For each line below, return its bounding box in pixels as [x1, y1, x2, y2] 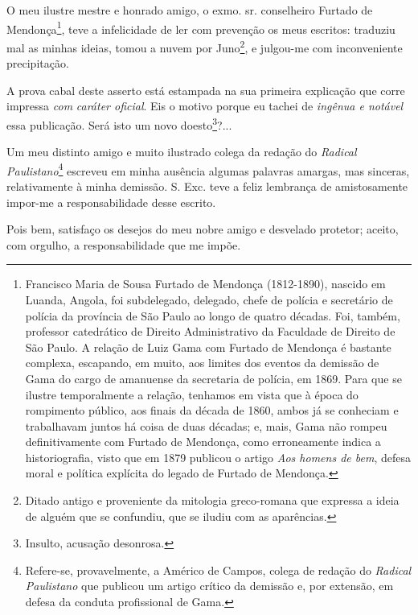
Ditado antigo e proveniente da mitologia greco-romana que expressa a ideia [25, 492, 400, 509]
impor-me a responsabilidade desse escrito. [6, 193, 216, 210]
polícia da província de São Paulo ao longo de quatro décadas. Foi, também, [25, 307, 400, 324]
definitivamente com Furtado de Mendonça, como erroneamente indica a [25, 433, 381, 450]
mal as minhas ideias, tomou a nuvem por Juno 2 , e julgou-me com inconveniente [6, 36, 403, 56]
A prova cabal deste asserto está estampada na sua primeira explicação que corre [6, 81, 405, 98]
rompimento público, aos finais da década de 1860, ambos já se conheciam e [25, 402, 399, 419]
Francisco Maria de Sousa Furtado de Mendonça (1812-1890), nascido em [25, 275, 386, 292]
